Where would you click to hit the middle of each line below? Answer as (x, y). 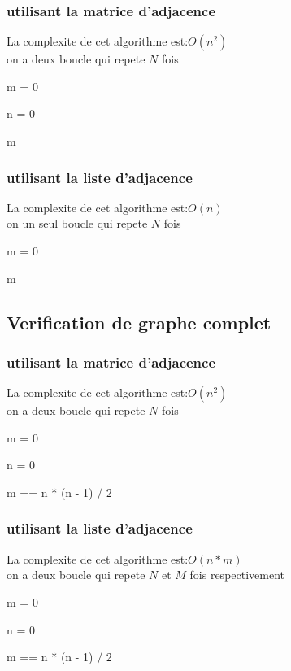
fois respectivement (237, 575)
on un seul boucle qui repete (77, 223)
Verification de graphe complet (139, 322)
